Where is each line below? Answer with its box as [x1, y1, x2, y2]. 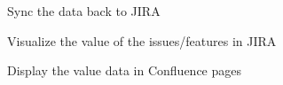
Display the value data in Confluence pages [7, 61, 242, 80]
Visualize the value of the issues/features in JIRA [7, 31, 277, 50]
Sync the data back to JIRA [7, 2, 161, 19]
